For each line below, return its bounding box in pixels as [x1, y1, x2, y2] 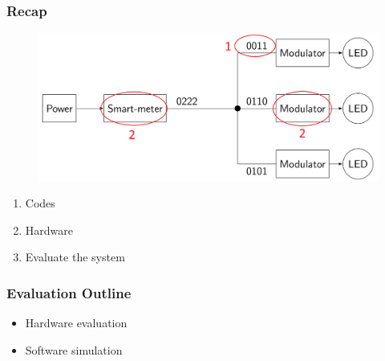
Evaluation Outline [6, 282, 132, 302]
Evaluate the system [25, 248, 125, 265]
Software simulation [25, 341, 123, 358]
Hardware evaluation [25, 314, 128, 331]
